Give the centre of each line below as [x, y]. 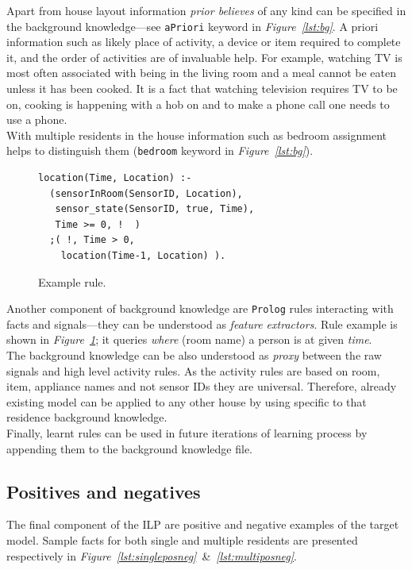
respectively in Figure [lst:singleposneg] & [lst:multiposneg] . [152, 555]
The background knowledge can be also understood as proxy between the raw [194, 355]
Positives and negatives [104, 491]
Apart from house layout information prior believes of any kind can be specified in [206, 10]
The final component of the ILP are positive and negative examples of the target [203, 524]
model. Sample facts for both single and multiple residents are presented [182, 540]
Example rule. [72, 281]
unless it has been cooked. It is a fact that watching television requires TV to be [202, 89]
